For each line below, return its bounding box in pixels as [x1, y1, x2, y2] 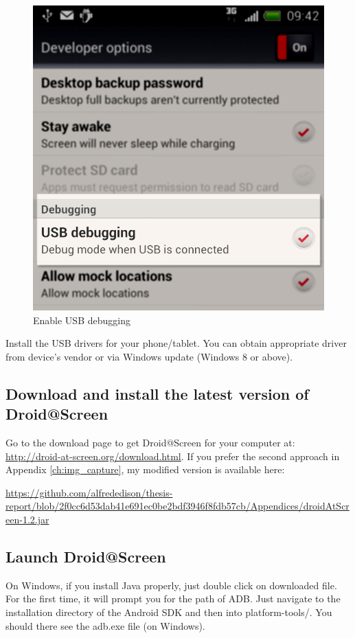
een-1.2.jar [5, 512, 49, 526]
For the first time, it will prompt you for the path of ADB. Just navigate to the [5, 591, 341, 606]
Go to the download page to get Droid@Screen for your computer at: [5, 435, 295, 449]
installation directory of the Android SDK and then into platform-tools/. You [5, 604, 332, 619]
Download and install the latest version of [5, 383, 309, 404]
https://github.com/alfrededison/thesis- [5, 485, 173, 499]
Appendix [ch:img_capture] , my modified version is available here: [5, 462, 285, 477]
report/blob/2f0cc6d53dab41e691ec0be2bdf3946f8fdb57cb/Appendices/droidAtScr [5, 499, 350, 513]
